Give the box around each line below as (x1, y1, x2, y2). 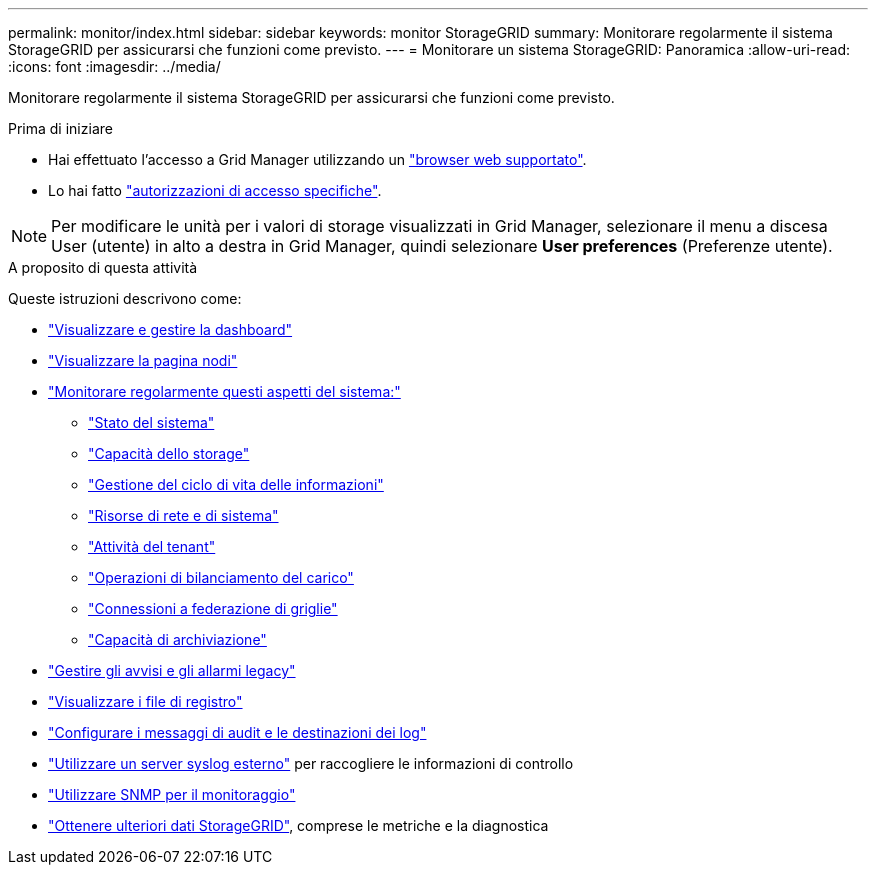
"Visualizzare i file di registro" (48, 693, 243, 710)
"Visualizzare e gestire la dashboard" (48, 321, 293, 338)
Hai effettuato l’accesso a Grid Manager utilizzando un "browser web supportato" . (48, 151, 587, 168)
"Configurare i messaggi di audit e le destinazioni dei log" (48, 724, 427, 741)
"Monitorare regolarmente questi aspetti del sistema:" (48, 383, 401, 400)
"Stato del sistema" (88, 414, 215, 431)
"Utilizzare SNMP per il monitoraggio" (48, 786, 296, 803)
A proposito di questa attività (8, 259, 198, 276)
